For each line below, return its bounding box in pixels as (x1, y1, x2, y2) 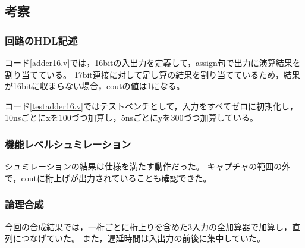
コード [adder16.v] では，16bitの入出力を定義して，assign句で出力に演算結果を (5, 56, 301, 68)
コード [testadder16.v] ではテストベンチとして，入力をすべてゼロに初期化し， (5, 99, 298, 112)
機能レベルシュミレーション (5, 136, 131, 151)
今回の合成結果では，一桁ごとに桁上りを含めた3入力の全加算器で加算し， (5, 220, 292, 233)
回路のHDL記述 (5, 33, 78, 48)
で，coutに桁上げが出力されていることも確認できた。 (5, 171, 212, 184)
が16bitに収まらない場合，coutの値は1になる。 (5, 80, 185, 92)
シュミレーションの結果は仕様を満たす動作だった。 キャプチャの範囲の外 (5, 160, 291, 172)
